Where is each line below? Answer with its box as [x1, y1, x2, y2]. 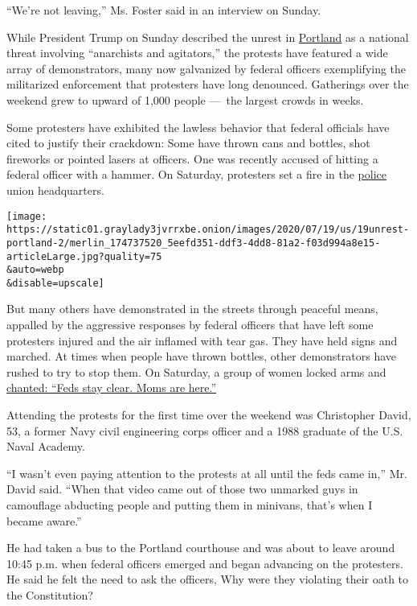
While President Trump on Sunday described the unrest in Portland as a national [6, 28, 409, 45]
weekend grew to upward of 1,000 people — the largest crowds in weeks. [6, 91, 364, 108]
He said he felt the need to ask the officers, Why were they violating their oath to [6, 571, 409, 587]
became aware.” [6, 512, 82, 529]
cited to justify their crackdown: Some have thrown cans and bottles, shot [6, 134, 370, 151]
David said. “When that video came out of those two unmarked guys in [6, 480, 358, 497]
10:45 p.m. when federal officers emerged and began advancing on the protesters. [6, 554, 403, 571]
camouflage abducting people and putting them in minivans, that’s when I [6, 497, 373, 513]
